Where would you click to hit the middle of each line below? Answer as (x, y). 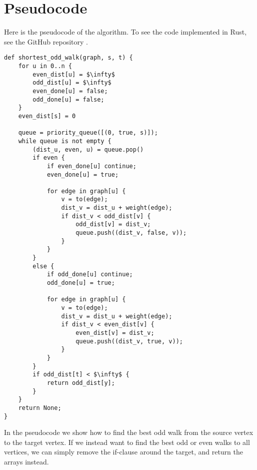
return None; (40, 408)
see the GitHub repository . (46, 41)
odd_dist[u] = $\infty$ (72, 83)
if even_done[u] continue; (91, 166)
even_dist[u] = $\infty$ (74, 74)
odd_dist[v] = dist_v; (113, 224)
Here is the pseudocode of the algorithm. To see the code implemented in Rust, (125, 32)
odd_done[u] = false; (68, 99)
